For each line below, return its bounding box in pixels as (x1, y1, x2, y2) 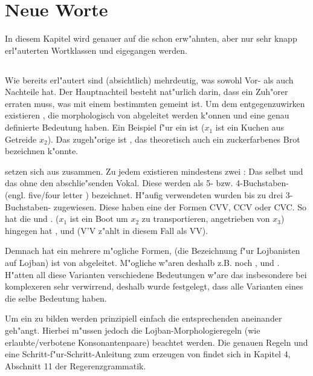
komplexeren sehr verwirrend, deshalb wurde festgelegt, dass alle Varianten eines (5, 280, 303, 293)
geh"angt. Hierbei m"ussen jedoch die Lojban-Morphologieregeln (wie (5, 323, 260, 336)
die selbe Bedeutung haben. (5, 291, 107, 304)
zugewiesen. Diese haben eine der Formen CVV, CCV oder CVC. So (53, 200, 307, 213)
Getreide (5, 132, 37, 145)
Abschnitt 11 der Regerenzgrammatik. (5, 359, 146, 372)
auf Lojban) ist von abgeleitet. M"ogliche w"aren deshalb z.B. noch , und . (5, 256, 280, 269)
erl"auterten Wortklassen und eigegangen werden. (5, 44, 187, 56)
